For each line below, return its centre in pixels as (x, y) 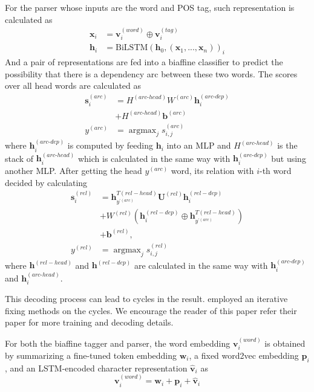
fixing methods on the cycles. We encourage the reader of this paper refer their (151, 310)
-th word (275, 170)
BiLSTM (132, 48)
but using (289, 158)
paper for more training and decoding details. (89, 322)
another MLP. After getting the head (74, 170)
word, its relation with (212, 170)
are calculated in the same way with (201, 265)
